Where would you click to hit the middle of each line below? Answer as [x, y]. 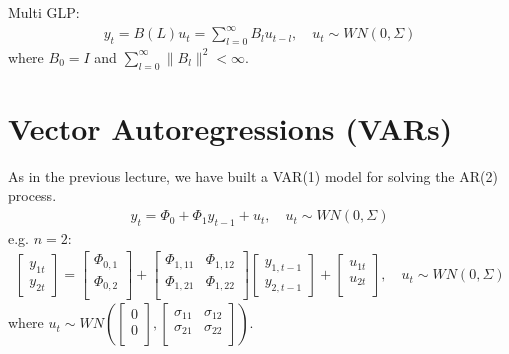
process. [32, 195]
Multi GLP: [44, 12]
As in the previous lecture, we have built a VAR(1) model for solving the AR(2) [253, 175]
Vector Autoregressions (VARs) [230, 127]
